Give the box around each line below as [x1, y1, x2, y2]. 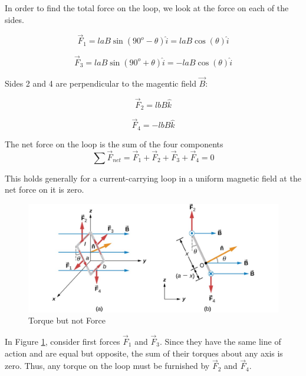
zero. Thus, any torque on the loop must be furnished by [5, 359, 210, 372]
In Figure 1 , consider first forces [5, 335, 120, 348]
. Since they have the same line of [159, 335, 281, 348]
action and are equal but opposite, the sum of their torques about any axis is [5, 347, 283, 359]
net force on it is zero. [5, 183, 84, 196]
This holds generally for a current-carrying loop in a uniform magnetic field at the [5, 171, 301, 184]
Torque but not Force [28, 314, 106, 326]
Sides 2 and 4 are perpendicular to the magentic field [5, 77, 196, 89]
